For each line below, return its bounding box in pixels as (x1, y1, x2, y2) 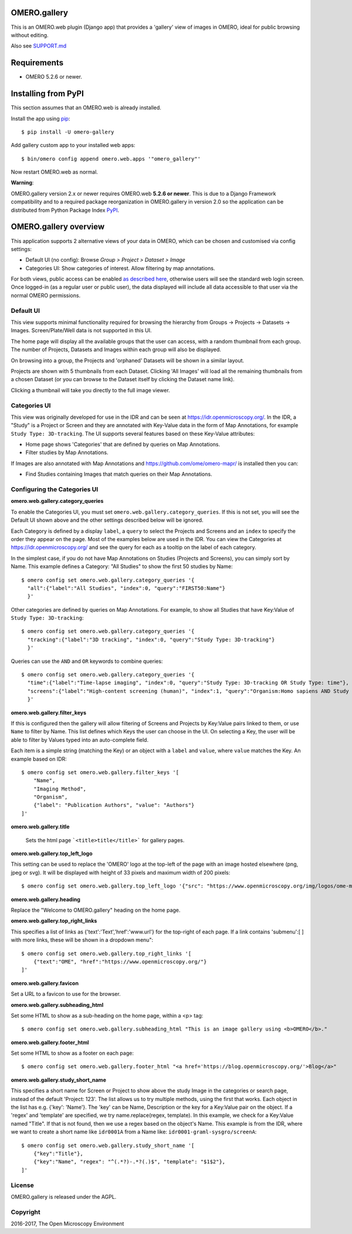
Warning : (11, 179, 34, 186)
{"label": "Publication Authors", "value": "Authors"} (33, 802, 195, 809)
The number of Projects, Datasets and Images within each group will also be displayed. (11, 346, 221, 353)
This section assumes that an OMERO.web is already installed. (11, 104, 161, 111)
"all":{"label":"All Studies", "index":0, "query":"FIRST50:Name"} (27, 585, 226, 591)
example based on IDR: (11, 755, 67, 762)
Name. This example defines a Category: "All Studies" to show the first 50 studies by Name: (11, 563, 233, 570)
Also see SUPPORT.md (11, 42, 67, 49)
